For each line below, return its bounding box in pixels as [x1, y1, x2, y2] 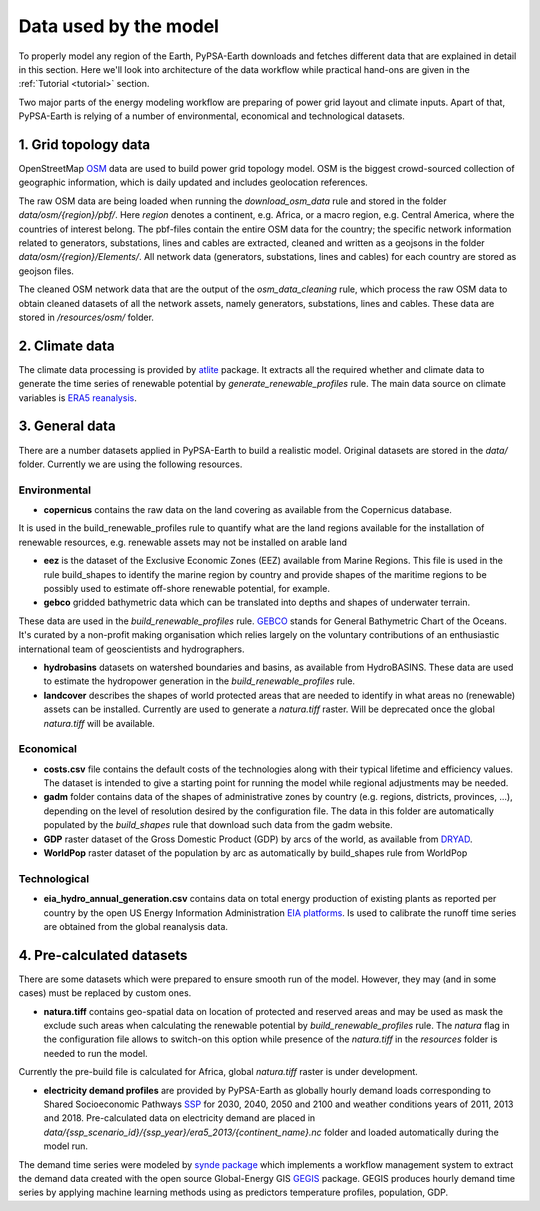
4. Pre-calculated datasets [18, 946, 188, 964]
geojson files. [18, 265, 75, 277]
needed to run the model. [43, 1047, 149, 1059]
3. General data [18, 418, 116, 435]
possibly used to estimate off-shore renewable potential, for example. [43, 583, 330, 594]
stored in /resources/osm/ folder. [18, 311, 155, 323]
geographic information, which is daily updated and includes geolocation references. [18, 176, 369, 189]
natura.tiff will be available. [43, 717, 155, 729]
